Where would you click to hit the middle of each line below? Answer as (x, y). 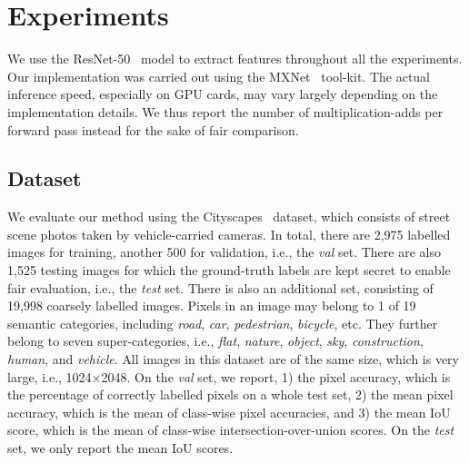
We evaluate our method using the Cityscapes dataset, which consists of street (229, 217)
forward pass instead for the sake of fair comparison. (153, 129)
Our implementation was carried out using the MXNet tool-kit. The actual (219, 76)
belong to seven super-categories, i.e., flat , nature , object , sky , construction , (215, 341)
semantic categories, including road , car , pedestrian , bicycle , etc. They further (223, 323)
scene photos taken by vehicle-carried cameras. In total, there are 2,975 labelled (229, 234)
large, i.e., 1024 (50, 376)
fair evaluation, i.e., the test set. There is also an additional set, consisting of (220, 287)
